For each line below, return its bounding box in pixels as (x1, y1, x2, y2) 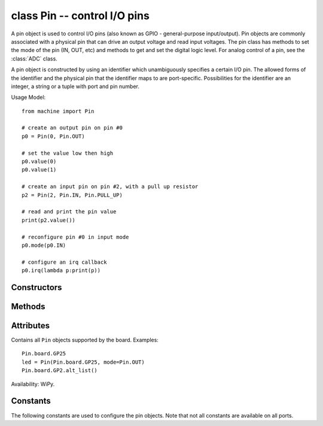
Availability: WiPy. (11, 380, 55, 388)
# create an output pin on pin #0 (22, 125, 123, 131)
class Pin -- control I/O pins (11, 9, 150, 22)
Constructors (11, 282, 62, 292)
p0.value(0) (22, 158, 57, 165)
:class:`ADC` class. (11, 55, 58, 62)
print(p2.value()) (22, 216, 76, 223)
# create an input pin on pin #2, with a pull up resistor (22, 183, 199, 190)
